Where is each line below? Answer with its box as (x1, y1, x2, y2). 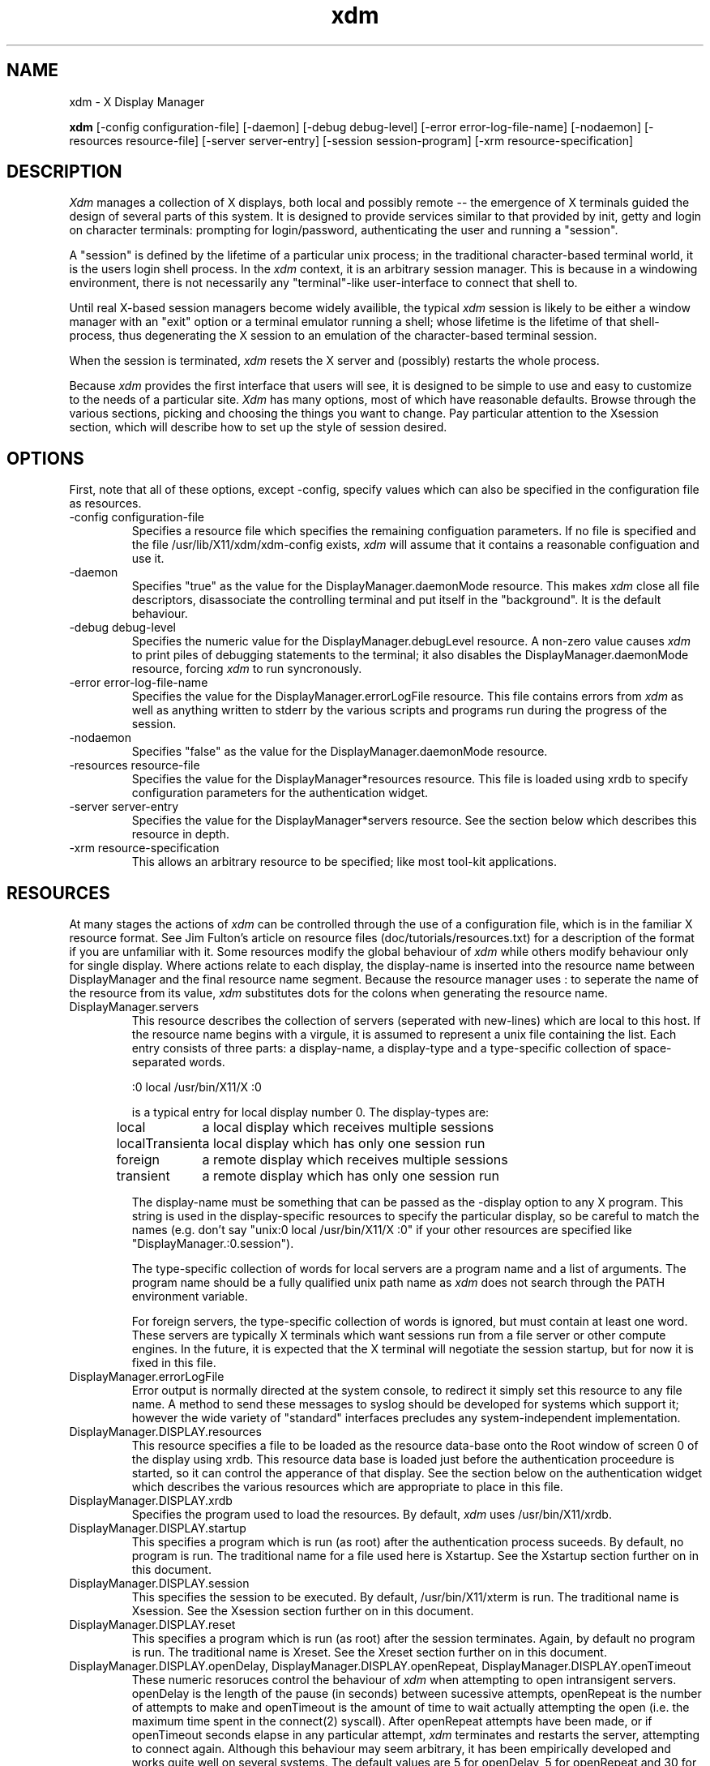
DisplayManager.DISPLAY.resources (69, 1425, 262, 1439)
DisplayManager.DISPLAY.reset (69, 1618, 236, 1632)
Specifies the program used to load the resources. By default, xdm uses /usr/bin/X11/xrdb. (131, 1507, 612, 1522)
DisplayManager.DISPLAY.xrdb (69, 1494, 233, 1508)
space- (633, 1041, 672, 1056)
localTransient (116, 1135, 203, 1152)
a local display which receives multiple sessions (202, 1119, 494, 1136)
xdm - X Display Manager (69, 94, 205, 109)
